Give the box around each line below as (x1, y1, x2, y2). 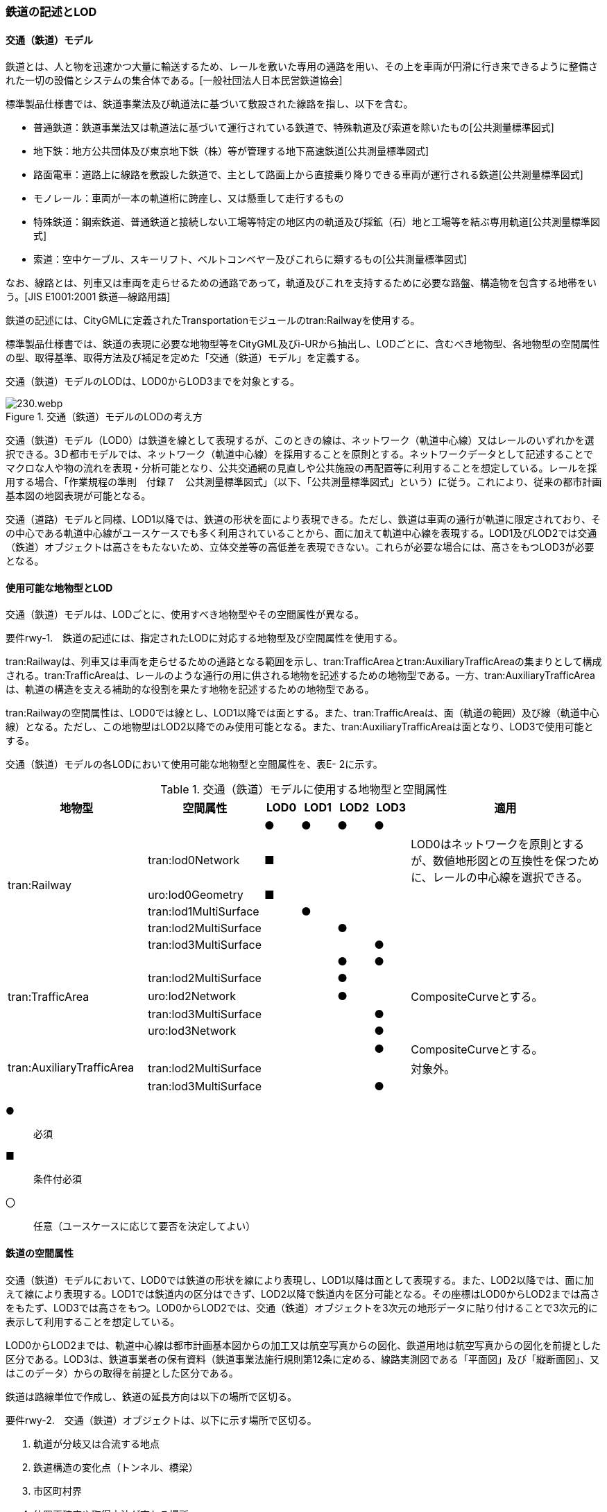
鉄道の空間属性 (6, 1247, 74, 1260)
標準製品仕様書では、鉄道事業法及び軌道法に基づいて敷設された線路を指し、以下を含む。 (6, 98, 413, 110)
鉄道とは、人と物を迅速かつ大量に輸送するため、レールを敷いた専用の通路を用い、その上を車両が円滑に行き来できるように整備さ (6, 60, 598, 73)
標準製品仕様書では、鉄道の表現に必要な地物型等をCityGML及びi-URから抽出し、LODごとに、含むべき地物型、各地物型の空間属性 (6, 338, 600, 350)
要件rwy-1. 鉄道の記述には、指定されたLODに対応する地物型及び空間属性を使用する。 (6, 632, 403, 644)
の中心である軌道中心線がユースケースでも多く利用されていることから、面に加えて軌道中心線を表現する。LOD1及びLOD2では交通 (6, 527, 597, 540)
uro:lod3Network (148, 1024, 237, 1038)
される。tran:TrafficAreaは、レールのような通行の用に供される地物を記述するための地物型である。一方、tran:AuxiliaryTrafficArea (6, 669, 595, 682)
